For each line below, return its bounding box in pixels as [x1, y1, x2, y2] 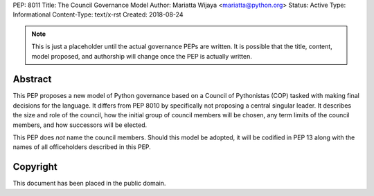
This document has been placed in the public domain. [12, 179, 166, 188]
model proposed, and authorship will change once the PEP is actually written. [31, 52, 252, 60]
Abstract [12, 73, 52, 86]
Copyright [12, 161, 58, 173]
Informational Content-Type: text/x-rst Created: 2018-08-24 [12, 10, 184, 19]
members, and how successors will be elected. [12, 121, 148, 129]
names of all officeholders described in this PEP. [12, 143, 152, 151]
